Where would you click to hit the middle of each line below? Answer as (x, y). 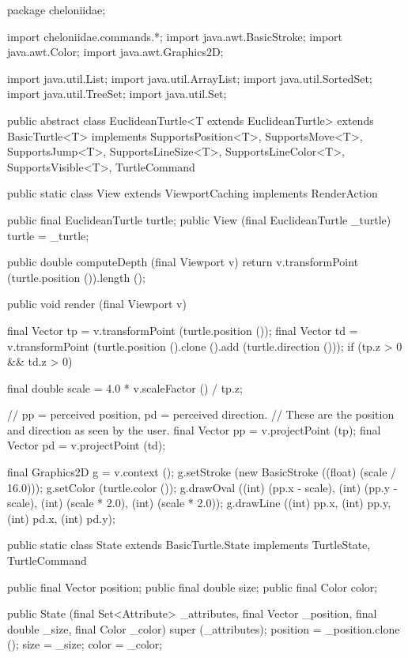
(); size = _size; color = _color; (85, 644)
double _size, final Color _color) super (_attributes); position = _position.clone (204, 628)
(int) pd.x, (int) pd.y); (61, 518)
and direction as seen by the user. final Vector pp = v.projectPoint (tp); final (194, 429)
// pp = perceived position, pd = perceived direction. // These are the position (201, 414)
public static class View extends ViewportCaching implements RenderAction (193, 193)
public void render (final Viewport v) (97, 304)
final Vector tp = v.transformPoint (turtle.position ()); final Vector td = (183, 330)
